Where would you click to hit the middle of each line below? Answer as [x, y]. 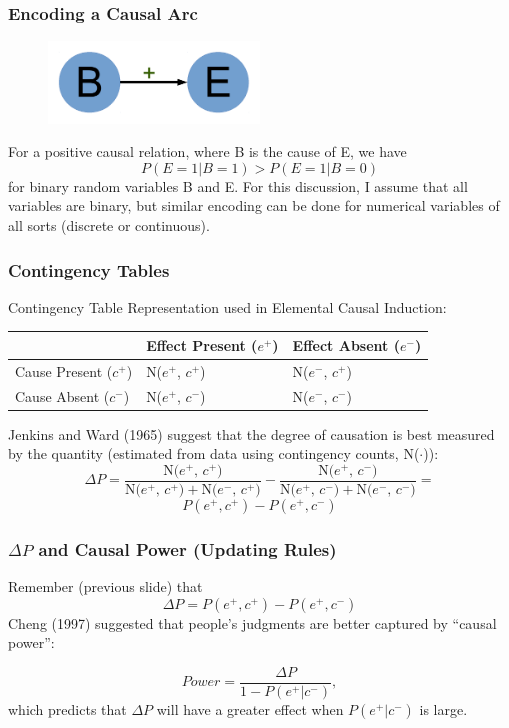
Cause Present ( [64, 370]
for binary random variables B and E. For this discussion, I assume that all [238, 185]
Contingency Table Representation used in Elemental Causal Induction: [227, 306]
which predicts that [67, 709]
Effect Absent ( [346, 344]
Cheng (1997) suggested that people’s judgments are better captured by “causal [252, 622]
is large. [443, 709]
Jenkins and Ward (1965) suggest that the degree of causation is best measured [251, 433]
